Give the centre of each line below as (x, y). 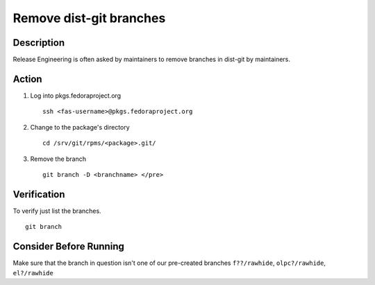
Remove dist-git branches (89, 18)
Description (39, 43)
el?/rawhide (33, 273)
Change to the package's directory (80, 127)
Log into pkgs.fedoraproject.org (76, 95)
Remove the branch (58, 159)
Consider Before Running (68, 247)
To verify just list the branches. (57, 211)
